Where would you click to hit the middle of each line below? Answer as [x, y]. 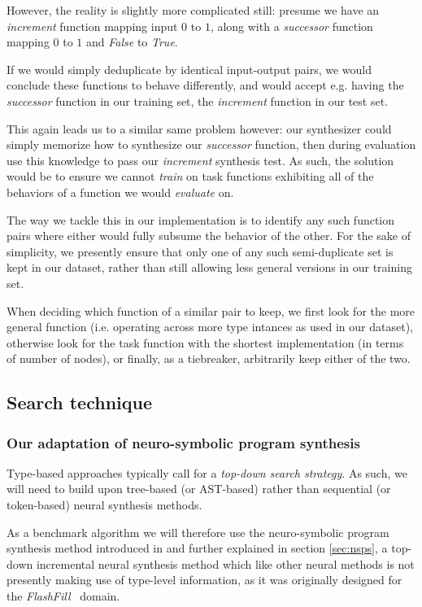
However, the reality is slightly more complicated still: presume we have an [193, 10]
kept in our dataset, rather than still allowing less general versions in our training [209, 267]
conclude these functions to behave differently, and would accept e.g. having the [205, 85]
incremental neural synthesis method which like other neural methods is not [225, 563]
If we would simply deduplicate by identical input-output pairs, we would [189, 69]
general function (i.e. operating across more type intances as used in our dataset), [210, 327]
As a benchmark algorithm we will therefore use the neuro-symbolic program [198, 532]
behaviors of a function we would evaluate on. [120, 192]
